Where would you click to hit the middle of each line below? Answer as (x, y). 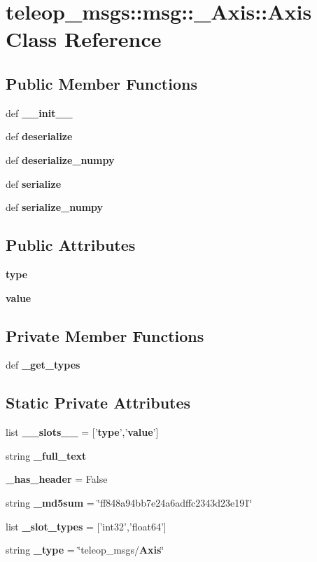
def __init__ (39, 112)
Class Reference (84, 39)
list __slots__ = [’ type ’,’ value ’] (82, 432)
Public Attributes (71, 245)
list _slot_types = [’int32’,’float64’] (86, 526)
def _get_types (43, 365)
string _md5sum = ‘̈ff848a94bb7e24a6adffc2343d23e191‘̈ (129, 502)
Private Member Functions (105, 335)
